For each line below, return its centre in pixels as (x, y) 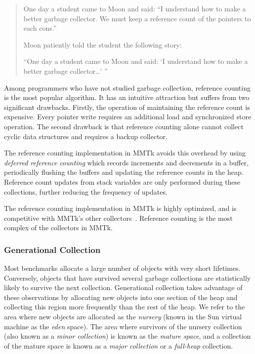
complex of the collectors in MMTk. (58, 228)
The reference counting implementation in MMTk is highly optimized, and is (120, 208)
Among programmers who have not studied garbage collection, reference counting (127, 87)
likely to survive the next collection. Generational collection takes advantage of (123, 287)
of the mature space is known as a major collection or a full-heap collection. (119, 345)
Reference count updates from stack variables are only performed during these (122, 181)
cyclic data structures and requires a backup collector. (86, 136)
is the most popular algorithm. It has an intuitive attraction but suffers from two (127, 97)
